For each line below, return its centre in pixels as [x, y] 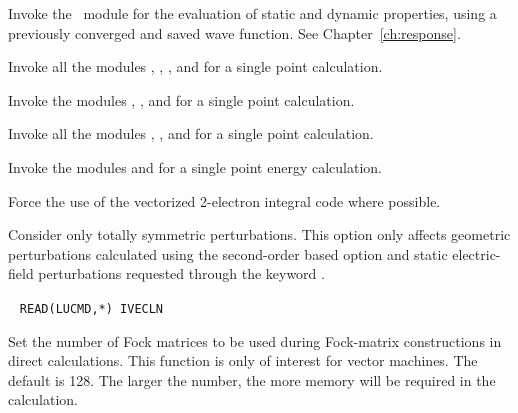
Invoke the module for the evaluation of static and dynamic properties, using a [252, 13]
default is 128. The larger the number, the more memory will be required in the [252, 379]
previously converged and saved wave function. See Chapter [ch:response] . [234, 32]
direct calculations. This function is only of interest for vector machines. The [243, 360]
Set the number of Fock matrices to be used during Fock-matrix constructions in [255, 340]
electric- [476, 253]
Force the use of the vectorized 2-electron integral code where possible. [224, 200]
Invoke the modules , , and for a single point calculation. [181, 99]
